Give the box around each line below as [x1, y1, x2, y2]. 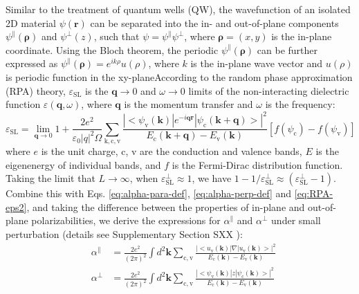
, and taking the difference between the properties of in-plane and [26, 199, 305, 214]
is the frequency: [265, 97, 335, 111]
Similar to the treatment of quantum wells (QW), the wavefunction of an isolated [6, 2, 351, 16]
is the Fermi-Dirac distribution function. [172, 157, 343, 172]
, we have [192, 171, 232, 185]
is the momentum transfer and [124, 97, 253, 111]
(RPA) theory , [6, 83, 66, 98]
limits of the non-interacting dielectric [188, 83, 349, 98]
